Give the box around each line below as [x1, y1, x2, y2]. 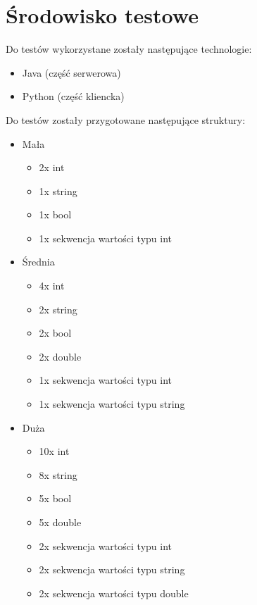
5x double [39, 515, 82, 529]
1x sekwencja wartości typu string [39, 397, 185, 411]
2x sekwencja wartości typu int [39, 538, 172, 553]
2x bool [39, 325, 72, 340]
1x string [39, 183, 77, 198]
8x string [39, 467, 77, 482]
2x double [39, 349, 82, 363]
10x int [39, 444, 70, 459]
